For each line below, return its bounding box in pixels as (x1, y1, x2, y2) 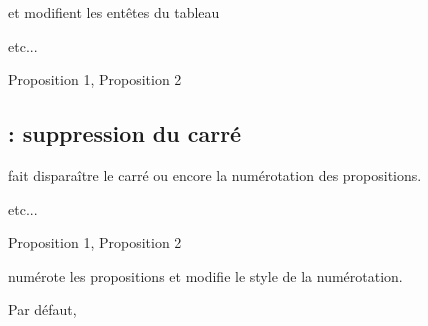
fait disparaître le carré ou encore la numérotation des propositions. (8, 164, 422, 185)
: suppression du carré (8, 118, 242, 149)
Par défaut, (8, 299, 77, 320)
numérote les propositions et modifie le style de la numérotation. (8, 265, 403, 286)
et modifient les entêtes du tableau (8, 2, 220, 22)
